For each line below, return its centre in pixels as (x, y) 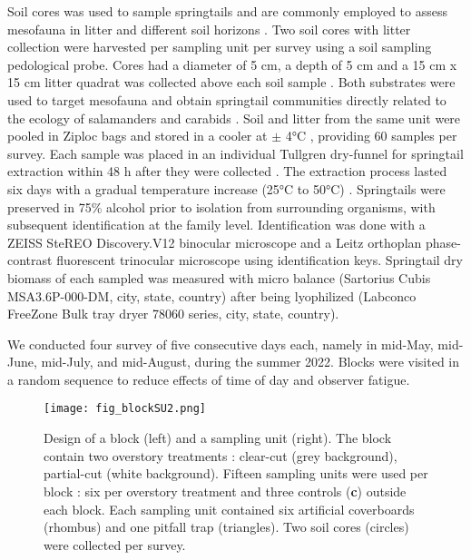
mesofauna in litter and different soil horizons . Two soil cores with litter (209, 29)
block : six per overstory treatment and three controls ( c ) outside (225, 491)
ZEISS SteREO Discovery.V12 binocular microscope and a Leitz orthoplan (215, 242)
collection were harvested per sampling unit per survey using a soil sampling (220, 47)
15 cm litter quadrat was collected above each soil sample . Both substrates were (231, 82)
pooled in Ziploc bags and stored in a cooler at (137, 136)
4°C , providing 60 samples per (371, 136)
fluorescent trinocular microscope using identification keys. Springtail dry (260, 260)
